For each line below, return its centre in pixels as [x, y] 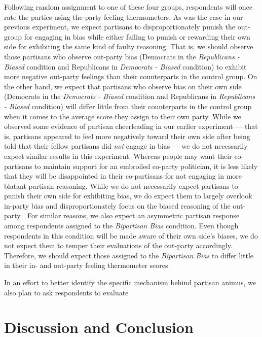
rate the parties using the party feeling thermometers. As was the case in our [124, 16]
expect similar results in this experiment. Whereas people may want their [118, 156]
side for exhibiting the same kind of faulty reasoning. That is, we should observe [129, 46]
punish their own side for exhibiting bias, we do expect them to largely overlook [128, 196]
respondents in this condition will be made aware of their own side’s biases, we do [131, 235]
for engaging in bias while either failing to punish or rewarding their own [137, 36]
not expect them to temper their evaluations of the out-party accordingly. [118, 245]
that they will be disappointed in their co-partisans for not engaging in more [123, 176]
